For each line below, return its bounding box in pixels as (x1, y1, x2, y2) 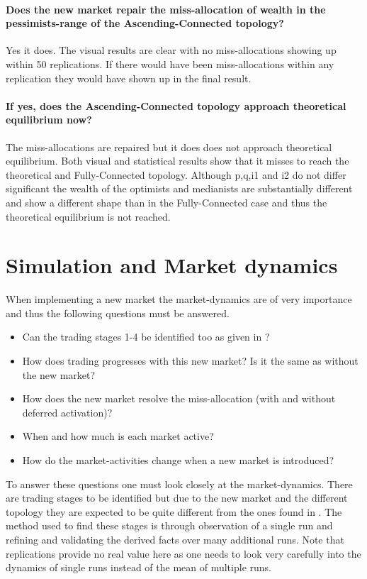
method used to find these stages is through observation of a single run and (6, 518, 333, 533)
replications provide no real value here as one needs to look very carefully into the (6, 546, 361, 561)
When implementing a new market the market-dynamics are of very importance (6, 292, 352, 307)
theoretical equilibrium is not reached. (6, 209, 171, 224)
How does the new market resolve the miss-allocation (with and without (22, 391, 336, 406)
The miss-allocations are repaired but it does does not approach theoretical (6, 139, 332, 154)
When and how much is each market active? (22, 429, 214, 443)
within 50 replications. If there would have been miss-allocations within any (6, 56, 334, 71)
